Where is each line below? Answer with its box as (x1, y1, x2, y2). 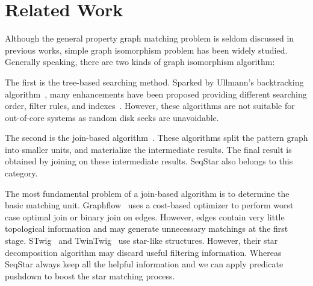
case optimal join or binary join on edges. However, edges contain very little (5, 210, 285, 223)
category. (5, 167, 38, 179)
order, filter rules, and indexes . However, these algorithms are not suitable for (5, 99, 295, 112)
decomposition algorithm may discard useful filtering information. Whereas (5, 246, 282, 258)
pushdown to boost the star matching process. (5, 269, 175, 282)
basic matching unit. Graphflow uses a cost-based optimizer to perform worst (5, 199, 294, 211)
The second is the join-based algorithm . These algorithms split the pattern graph (5, 131, 308, 144)
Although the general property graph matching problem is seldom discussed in (5, 32, 294, 45)
